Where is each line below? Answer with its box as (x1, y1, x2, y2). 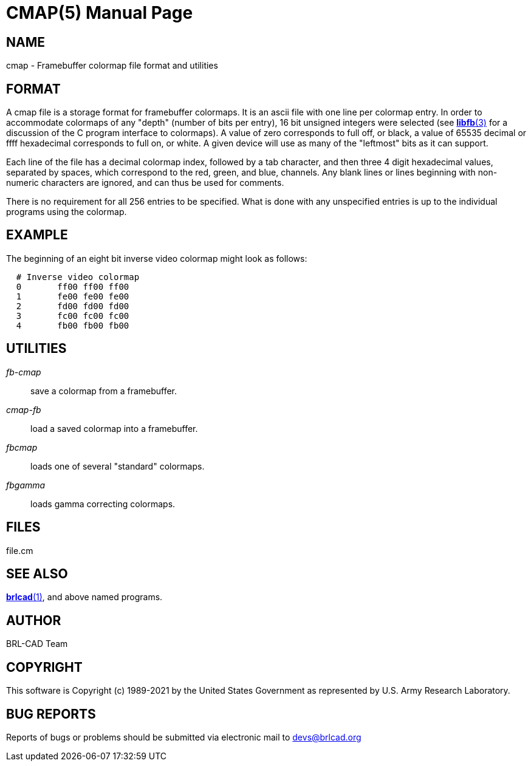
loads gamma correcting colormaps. (30, 498, 176, 509)
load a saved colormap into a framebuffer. (30, 423, 198, 434)
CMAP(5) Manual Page (6, 2, 193, 23)
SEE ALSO (6, 566, 68, 581)
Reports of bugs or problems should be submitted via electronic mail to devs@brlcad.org (6, 731, 361, 742)
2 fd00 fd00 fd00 (16, 301, 129, 311)
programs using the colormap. (6, 207, 127, 217)
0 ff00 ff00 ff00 (16, 281, 129, 292)
